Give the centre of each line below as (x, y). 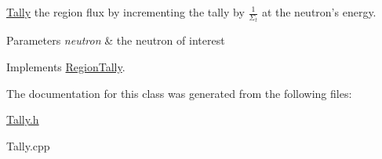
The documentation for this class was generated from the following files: (179, 93)
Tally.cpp (28, 145)
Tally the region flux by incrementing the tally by (126, 12)
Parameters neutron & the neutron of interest (116, 40)
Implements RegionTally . (66, 67)
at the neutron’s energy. (319, 12)
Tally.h (23, 119)
